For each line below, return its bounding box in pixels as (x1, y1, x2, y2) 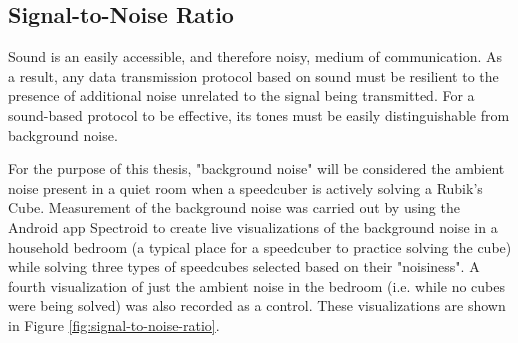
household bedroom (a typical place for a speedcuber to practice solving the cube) (8, 236, 512, 257)
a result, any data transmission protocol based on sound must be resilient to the (8, 65, 499, 86)
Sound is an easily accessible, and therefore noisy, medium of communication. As (8, 46, 503, 67)
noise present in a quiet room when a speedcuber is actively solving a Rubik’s (8, 177, 483, 198)
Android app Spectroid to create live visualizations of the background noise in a (8, 216, 498, 237)
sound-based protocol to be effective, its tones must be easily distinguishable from (8, 104, 510, 125)
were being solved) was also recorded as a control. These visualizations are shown (8, 295, 506, 316)
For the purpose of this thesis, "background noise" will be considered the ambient (8, 158, 505, 179)
